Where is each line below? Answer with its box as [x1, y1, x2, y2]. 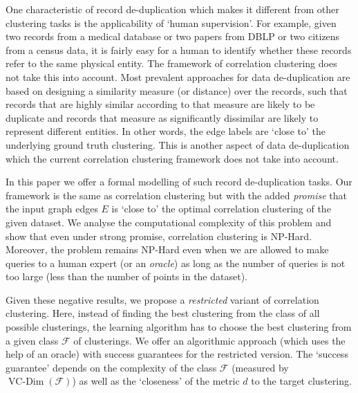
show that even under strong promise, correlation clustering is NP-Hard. [6, 228, 312, 243]
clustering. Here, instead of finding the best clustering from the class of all [6, 306, 320, 320]
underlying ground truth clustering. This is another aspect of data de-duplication [6, 137, 350, 152]
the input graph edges [6, 201, 98, 216]
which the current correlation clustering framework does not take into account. [6, 151, 339, 165]
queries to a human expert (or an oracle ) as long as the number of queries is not [6, 255, 346, 270]
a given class [6, 333, 59, 347]
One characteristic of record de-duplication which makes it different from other [6, 2, 339, 16]
